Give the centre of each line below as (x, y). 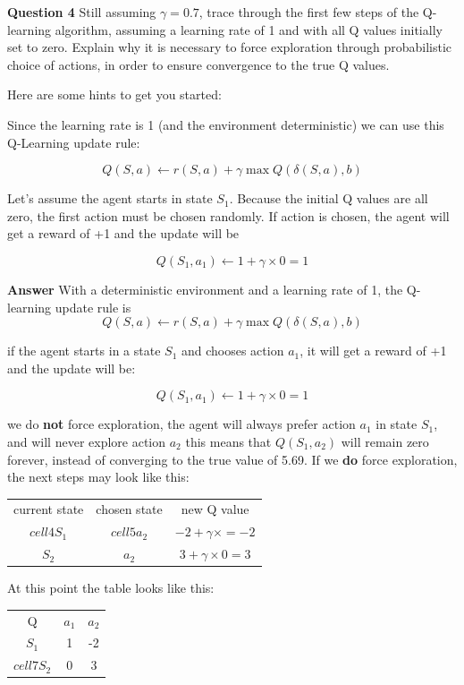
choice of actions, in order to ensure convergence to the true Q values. (198, 64)
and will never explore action (87, 441)
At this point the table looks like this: (111, 588)
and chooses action (232, 351)
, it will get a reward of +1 (373, 351)
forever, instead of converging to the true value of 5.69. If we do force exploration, (232, 459)
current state (49, 509)
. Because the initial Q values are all (329, 198)
